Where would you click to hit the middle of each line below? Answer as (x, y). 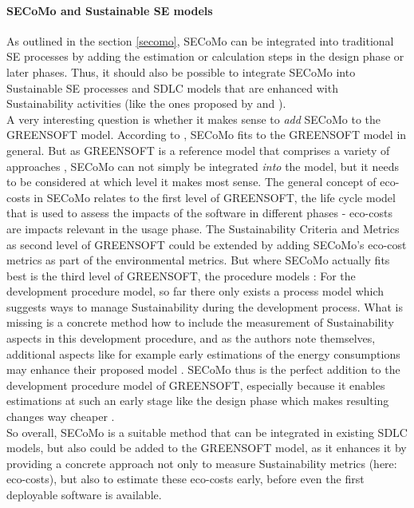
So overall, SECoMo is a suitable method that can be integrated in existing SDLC (207, 432)
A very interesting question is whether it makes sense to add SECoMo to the (194, 119)
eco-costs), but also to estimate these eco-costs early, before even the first (185, 479)
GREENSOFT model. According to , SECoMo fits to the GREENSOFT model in (207, 135)
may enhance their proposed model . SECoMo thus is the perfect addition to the (203, 369)
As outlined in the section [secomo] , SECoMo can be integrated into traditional (200, 40)
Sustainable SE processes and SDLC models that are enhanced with (172, 87)
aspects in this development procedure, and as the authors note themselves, (191, 338)
